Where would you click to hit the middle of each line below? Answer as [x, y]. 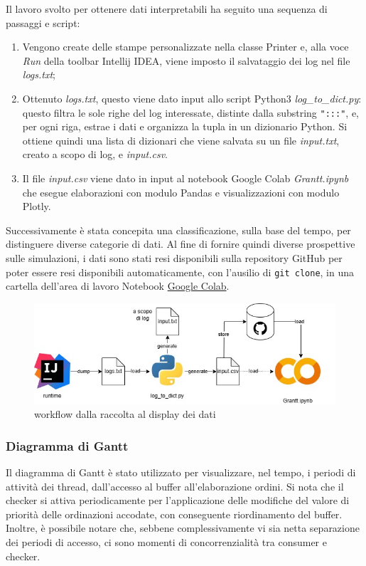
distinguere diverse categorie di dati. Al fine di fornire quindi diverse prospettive [181, 244]
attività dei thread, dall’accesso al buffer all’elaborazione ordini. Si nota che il [175, 486]
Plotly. [37, 206]
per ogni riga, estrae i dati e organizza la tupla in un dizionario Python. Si [185, 126]
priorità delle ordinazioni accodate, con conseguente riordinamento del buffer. [174, 514]
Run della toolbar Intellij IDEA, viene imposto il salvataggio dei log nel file [186, 60]
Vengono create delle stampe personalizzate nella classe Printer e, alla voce [185, 47]
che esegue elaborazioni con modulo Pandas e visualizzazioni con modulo [181, 192]
